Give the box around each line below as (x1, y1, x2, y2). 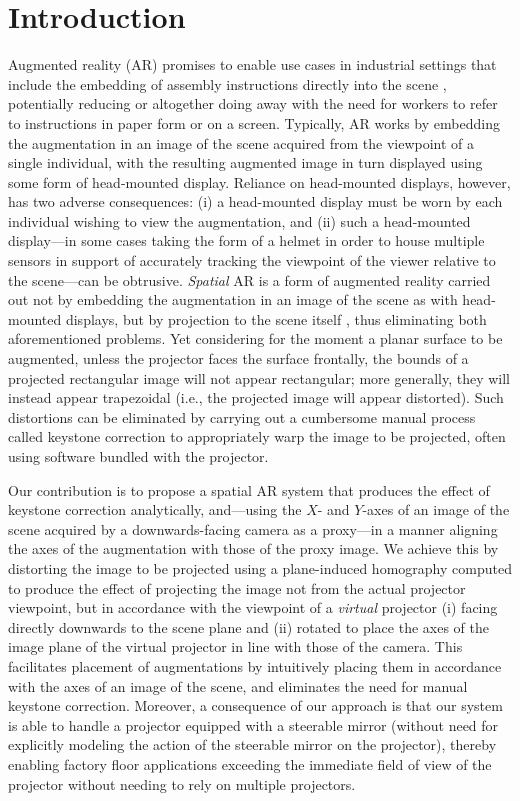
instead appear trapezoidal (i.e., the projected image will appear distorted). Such (8, 387, 504, 408)
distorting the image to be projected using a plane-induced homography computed (8, 557, 512, 578)
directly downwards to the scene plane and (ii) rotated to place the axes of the (8, 616, 489, 637)
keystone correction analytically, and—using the (8, 499, 302, 520)
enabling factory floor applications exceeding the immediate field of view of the (8, 753, 492, 774)
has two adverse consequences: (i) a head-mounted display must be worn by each (8, 191, 503, 212)
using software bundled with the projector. (8, 446, 269, 466)
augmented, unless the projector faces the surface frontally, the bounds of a (8, 348, 469, 369)
